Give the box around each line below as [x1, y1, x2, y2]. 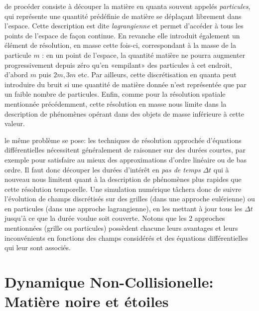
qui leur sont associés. [4, 242, 71, 253]
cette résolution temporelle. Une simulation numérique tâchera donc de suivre [4, 183, 242, 194]
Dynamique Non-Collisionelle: [4, 272, 214, 292]
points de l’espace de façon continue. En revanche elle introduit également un [4, 30, 240, 40]
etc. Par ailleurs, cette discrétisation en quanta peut [78, 69, 237, 80]
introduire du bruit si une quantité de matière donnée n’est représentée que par [4, 79, 247, 89]
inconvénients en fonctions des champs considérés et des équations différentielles [4, 232, 248, 243]
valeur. [4, 118, 25, 129]
